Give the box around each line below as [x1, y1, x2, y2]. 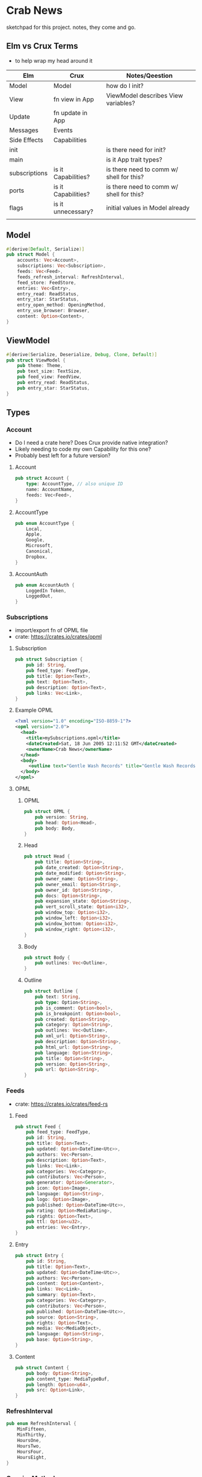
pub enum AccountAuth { [14, 582, 75, 588]
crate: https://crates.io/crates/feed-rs [14, 1100, 108, 1108]
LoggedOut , [26, 593, 54, 600]
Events [53, 126, 73, 134]
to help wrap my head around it [14, 57, 93, 64]
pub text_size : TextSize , [17, 368, 82, 374]
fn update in [53, 108, 88, 117]
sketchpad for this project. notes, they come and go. [6, 24, 136, 31]
